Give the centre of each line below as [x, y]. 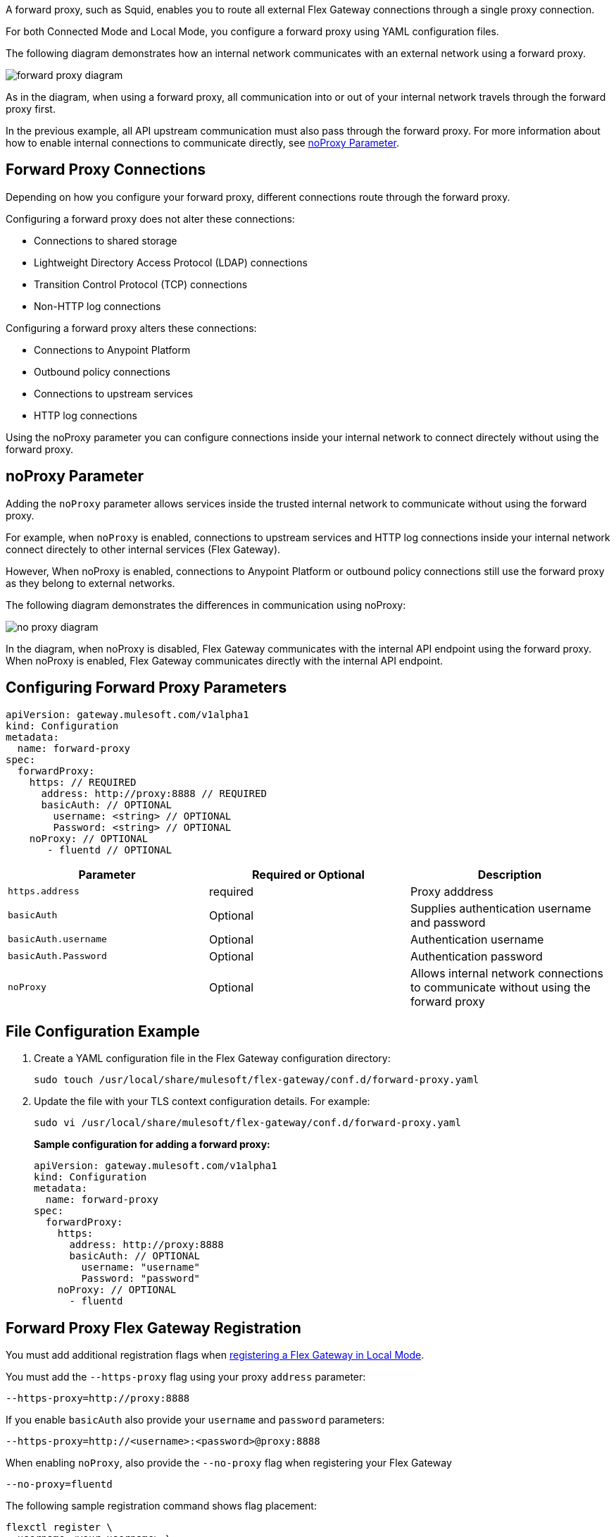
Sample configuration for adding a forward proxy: [152, 1144]
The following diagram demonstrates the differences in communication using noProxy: [206, 605]
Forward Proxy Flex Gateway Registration [153, 1328]
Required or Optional [308, 874]
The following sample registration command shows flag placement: [161, 1506]
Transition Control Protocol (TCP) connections [141, 284]
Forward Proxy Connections [106, 170]
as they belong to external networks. [90, 583]
